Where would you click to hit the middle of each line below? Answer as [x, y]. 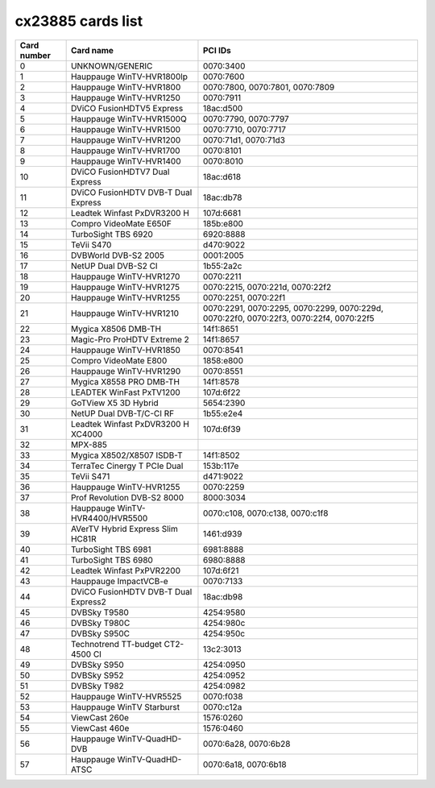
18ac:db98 [223, 596]
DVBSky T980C [100, 623]
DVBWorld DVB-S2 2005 [118, 255]
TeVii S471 [90, 476]
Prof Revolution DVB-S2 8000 [127, 497]
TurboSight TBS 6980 [112, 560]
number [35, 55]
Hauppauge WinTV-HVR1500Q [128, 118]
